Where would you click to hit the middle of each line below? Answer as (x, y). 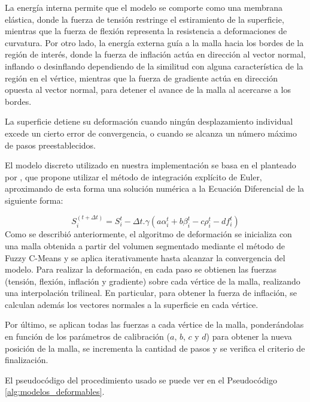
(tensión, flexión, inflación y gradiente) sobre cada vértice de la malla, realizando (153, 281)
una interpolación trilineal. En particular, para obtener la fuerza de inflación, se (151, 293)
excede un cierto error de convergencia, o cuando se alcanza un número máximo (151, 133)
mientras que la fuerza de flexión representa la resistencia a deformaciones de (146, 31)
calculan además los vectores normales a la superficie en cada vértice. (132, 304)
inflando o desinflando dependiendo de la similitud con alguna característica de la (154, 66)
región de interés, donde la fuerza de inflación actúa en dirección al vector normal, (155, 54)
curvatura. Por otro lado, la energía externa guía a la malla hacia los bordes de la (154, 42)
